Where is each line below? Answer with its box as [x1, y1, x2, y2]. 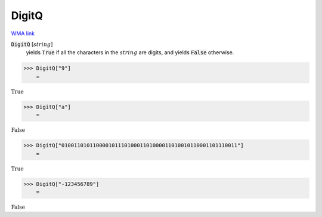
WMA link [11, 30, 35, 37]
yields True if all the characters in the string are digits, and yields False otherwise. [26, 49, 234, 56]
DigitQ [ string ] [11, 41, 53, 48]
